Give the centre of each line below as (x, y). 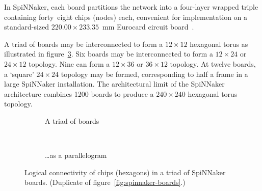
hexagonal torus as (219, 44)
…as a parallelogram (76, 155)
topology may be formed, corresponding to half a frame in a (154, 74)
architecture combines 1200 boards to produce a (79, 93)
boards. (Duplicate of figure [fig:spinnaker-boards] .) (105, 182)
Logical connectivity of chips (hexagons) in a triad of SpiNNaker (125, 172)
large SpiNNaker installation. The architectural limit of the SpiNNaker (114, 84)
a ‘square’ (19, 74)
